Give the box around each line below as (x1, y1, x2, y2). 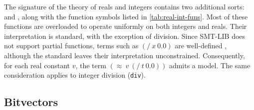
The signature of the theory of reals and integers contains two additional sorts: (4, 1, 245, 11)
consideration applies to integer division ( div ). (4, 70, 146, 80)
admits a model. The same (169, 60, 251, 70)
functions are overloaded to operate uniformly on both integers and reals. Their (4, 21, 247, 31)
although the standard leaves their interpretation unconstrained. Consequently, (4, 50, 245, 60)
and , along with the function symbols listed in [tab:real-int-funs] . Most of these (4, 11, 248, 21)
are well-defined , (175, 40, 227, 51)
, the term (75, 60, 106, 70)
